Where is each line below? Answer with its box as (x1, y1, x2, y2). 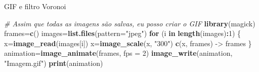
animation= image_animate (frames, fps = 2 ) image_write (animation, (4, 48, 233, 58)
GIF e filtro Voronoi (4, 1, 66, 11)
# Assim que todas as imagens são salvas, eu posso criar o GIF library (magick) (4, 18, 255, 28)
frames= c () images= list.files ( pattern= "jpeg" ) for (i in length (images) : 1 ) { (4, 28, 241, 39)
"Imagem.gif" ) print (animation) (4, 57, 103, 68)
